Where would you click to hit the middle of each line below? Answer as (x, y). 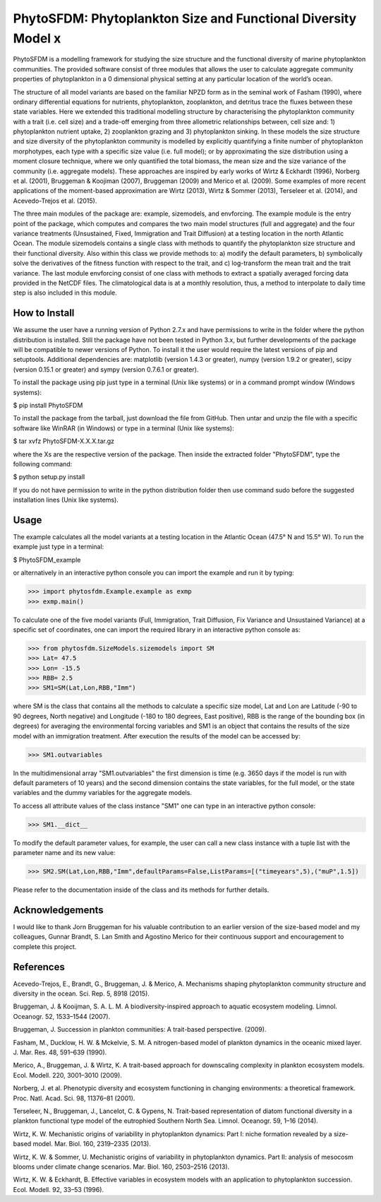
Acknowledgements (58, 910)
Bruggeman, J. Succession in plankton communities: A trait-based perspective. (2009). (140, 1030)
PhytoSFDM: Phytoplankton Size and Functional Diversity (185, 18)
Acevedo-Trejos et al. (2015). (55, 201)
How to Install (44, 313)
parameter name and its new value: (64, 853)
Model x (37, 38)
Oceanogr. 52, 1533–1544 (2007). (62, 1016)
